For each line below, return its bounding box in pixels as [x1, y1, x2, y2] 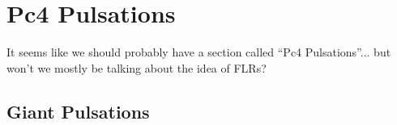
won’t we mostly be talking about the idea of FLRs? [6, 59, 267, 76]
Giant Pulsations [6, 98, 150, 123]
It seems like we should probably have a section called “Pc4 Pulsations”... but [6, 44, 391, 60]
